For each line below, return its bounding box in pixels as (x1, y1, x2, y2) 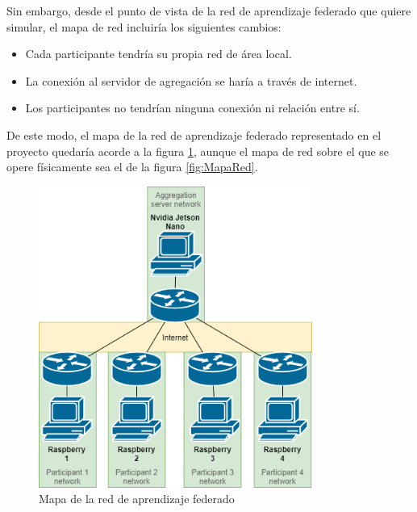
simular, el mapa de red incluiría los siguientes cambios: (6, 18, 281, 35)
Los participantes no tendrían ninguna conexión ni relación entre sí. (25, 99, 360, 116)
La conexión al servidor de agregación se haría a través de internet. (25, 72, 357, 89)
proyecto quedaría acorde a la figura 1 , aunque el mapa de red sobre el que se (6, 142, 390, 159)
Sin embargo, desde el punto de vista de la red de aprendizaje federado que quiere (6, 2, 411, 19)
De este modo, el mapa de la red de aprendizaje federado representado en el (6, 126, 382, 143)
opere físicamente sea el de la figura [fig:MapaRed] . (6, 158, 258, 175)
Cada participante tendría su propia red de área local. (25, 45, 292, 62)
